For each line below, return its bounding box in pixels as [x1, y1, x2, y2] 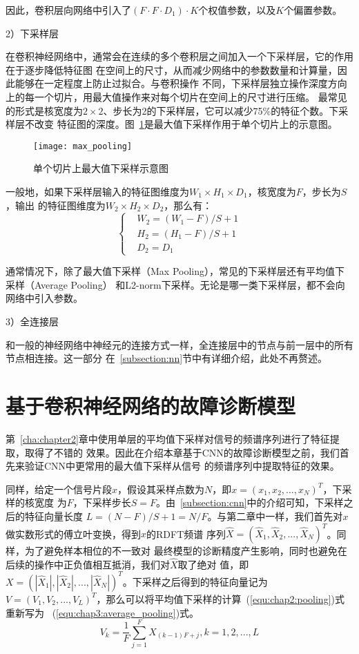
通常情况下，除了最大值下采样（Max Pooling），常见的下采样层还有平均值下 [6, 264, 345, 278]
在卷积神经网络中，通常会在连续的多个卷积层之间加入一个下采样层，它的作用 [6, 49, 353, 64]
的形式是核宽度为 [6, 103, 83, 117]
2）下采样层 [6, 26, 59, 40]
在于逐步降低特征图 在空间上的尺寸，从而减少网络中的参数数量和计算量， [6, 62, 338, 77]
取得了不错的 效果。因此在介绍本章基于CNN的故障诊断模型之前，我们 [24, 445, 340, 459]
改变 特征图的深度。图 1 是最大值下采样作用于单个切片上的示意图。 [34, 117, 338, 131]
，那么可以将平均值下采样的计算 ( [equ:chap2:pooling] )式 [96, 591, 345, 606]
